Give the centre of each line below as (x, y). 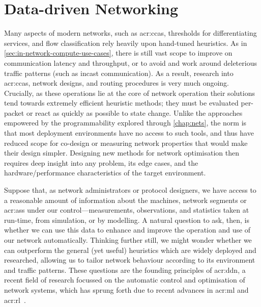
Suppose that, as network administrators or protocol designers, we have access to (130, 190)
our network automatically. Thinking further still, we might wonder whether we (128, 240)
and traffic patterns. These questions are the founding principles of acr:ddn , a (125, 270)
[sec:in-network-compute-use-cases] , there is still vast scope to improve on (118, 53)
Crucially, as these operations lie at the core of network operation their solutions (129, 93)
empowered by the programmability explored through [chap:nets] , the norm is (125, 123)
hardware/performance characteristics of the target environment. (105, 173)
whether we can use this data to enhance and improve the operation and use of (127, 230)
